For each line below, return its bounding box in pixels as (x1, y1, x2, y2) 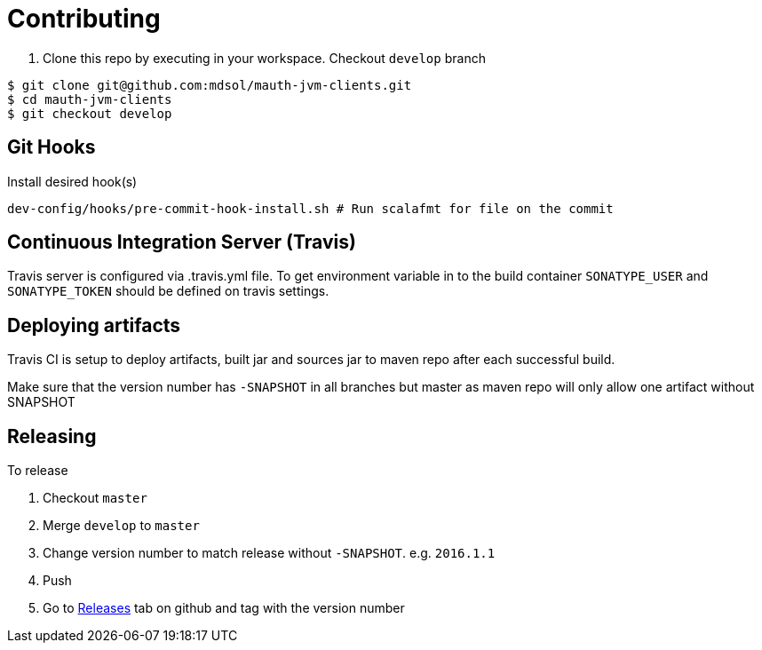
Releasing (7, 424, 97, 448)
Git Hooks (7, 136, 96, 159)
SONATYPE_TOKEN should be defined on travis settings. (7, 283, 329, 299)
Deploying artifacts (7, 313, 181, 337)
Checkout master (43, 490, 147, 506)
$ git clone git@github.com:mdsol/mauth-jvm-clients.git (7, 77, 412, 92)
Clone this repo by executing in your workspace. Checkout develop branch (43, 50, 486, 66)
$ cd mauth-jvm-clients (7, 91, 172, 107)
